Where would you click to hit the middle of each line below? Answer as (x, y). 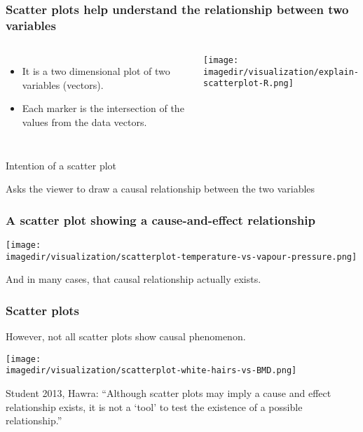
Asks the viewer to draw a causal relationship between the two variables (160, 189)
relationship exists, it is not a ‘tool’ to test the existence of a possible (154, 406)
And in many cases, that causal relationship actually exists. (133, 279)
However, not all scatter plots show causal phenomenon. (126, 336)
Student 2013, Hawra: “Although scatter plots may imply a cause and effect (169, 392)
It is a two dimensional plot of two (96, 71)
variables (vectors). (63, 84)
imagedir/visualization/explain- (281, 72)
